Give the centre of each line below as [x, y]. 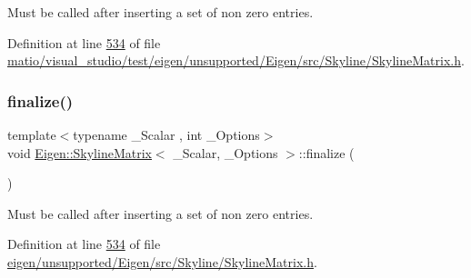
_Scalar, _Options [225, 152]
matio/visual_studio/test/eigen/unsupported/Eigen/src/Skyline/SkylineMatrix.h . [236, 60]
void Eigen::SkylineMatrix [80, 152]
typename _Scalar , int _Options [166, 134]
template [32, 134]
